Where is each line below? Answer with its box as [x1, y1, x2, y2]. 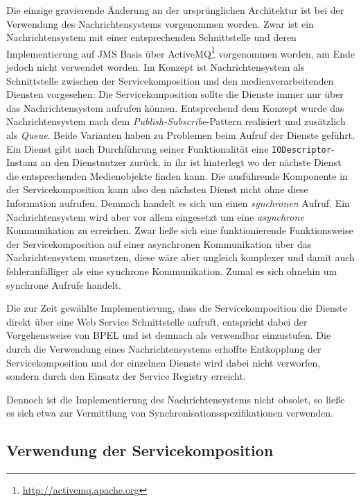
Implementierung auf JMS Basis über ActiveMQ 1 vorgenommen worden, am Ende [6, 44, 355, 60]
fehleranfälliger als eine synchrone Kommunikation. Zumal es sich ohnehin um [6, 264, 337, 278]
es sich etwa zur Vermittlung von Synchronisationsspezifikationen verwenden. [6, 405, 333, 420]
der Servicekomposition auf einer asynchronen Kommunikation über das [6, 236, 312, 251]
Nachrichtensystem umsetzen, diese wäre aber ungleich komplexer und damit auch [6, 250, 355, 265]
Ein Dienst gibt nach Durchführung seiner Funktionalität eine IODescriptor [6, 141, 331, 156]
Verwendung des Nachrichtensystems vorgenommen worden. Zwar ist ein [6, 16, 314, 31]
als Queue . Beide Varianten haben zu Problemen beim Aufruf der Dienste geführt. [6, 128, 355, 142]
